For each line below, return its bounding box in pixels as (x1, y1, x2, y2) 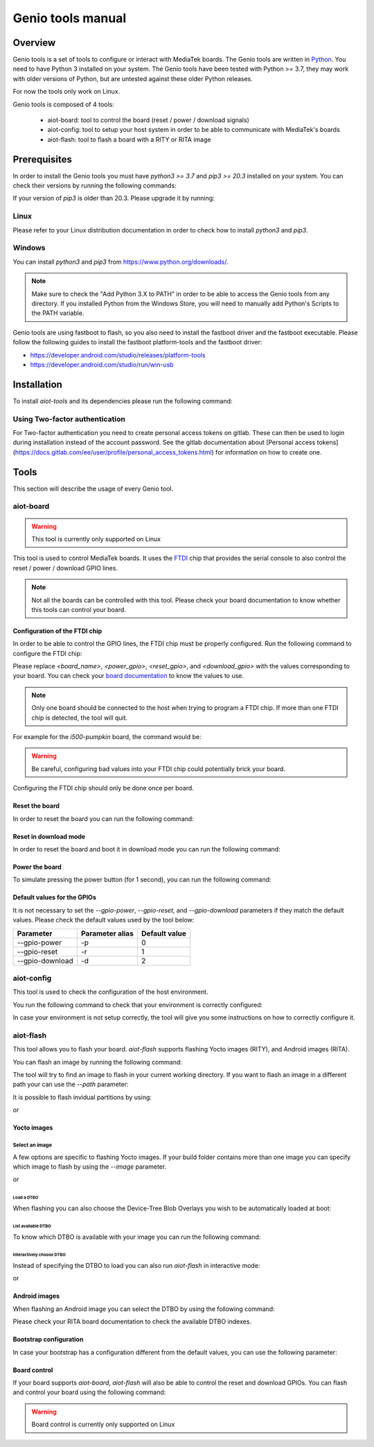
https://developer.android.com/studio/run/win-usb (30, 360, 174, 369)
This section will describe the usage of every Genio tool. (12, 484, 174, 493)
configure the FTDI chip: (12, 649, 82, 657)
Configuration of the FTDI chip (12, 627, 103, 635)
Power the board (12, 863, 62, 871)
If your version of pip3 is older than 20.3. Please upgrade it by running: (12, 194, 215, 203)
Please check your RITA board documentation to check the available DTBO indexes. (12, 1317, 252, 1326)
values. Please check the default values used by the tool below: (12, 916, 195, 924)
